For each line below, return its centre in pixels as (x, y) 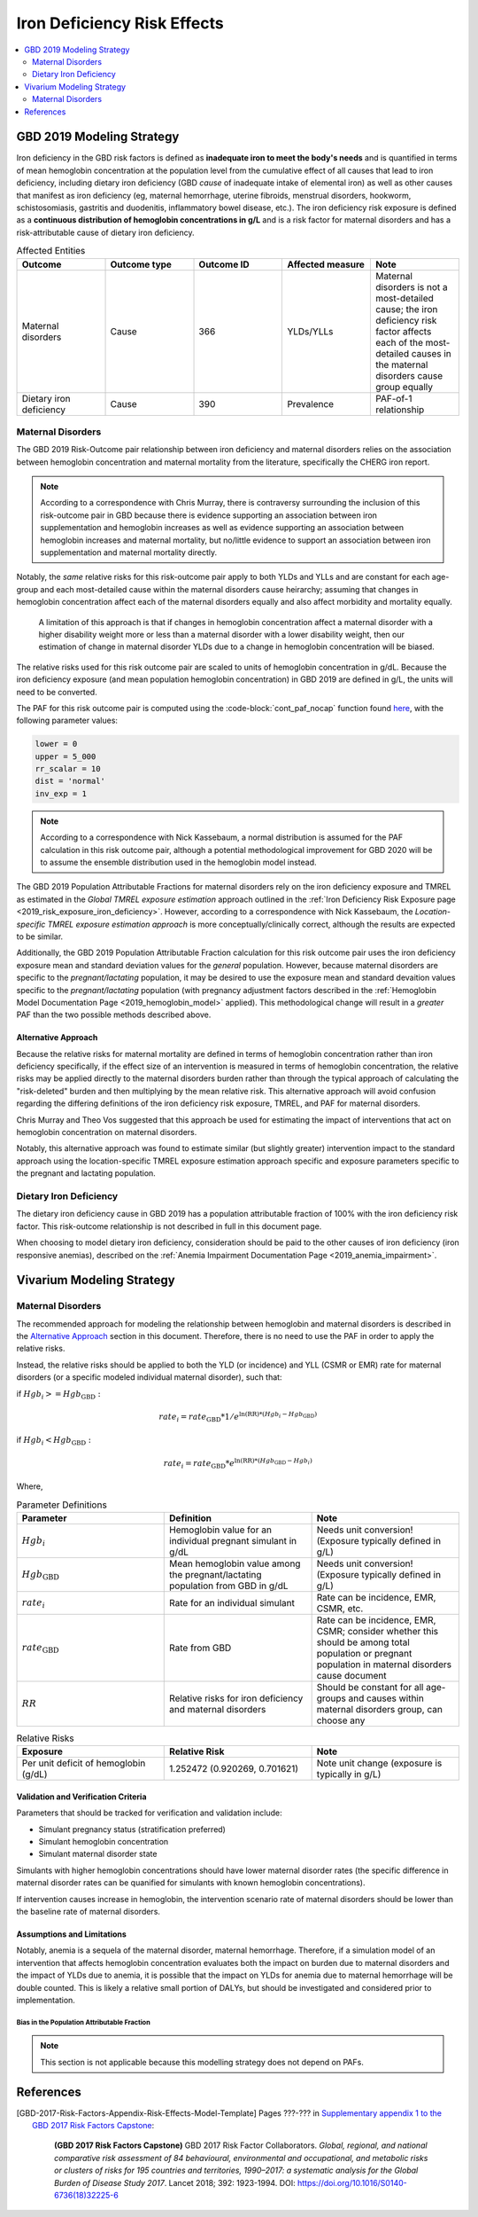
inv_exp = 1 (61, 793)
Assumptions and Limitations (72, 1934)
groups (332, 1698)
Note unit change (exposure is (379, 1763)
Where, (30, 1486)
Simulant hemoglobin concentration (104, 1842)
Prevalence (311, 403)
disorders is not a (412, 286)
